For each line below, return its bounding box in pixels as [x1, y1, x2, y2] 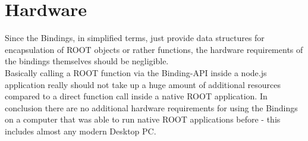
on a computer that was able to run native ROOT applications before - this [5, 113, 281, 126]
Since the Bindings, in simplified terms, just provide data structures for [5, 32, 265, 44]
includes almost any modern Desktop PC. [5, 124, 156, 137]
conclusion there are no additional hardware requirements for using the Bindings [5, 101, 298, 114]
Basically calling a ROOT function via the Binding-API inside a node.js [5, 66, 267, 79]
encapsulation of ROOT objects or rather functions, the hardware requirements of [5, 43, 303, 55]
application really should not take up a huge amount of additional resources [5, 78, 281, 90]
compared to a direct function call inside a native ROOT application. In [5, 90, 268, 102]
